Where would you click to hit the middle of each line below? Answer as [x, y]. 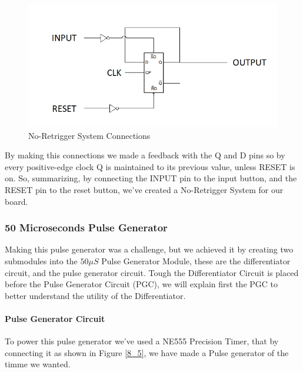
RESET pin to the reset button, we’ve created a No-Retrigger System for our [144, 189]
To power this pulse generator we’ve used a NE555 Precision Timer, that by [142, 341]
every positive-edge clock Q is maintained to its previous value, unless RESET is [150, 166]
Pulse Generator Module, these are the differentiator [196, 260]
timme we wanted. [38, 364]
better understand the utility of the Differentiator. [95, 295]
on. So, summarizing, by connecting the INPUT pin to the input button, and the [151, 178]
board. [16, 201]
